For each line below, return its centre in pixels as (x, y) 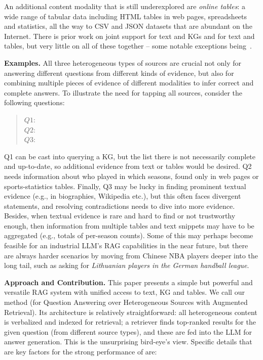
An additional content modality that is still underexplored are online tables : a (125, 6)
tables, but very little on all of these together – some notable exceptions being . (128, 46)
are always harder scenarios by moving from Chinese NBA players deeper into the (131, 255)
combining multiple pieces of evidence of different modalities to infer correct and (129, 83)
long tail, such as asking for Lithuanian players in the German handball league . (127, 265)
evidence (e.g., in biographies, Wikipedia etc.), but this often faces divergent (123, 196)
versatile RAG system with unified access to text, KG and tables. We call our (124, 292)
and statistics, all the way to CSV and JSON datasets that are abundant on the (128, 26)
